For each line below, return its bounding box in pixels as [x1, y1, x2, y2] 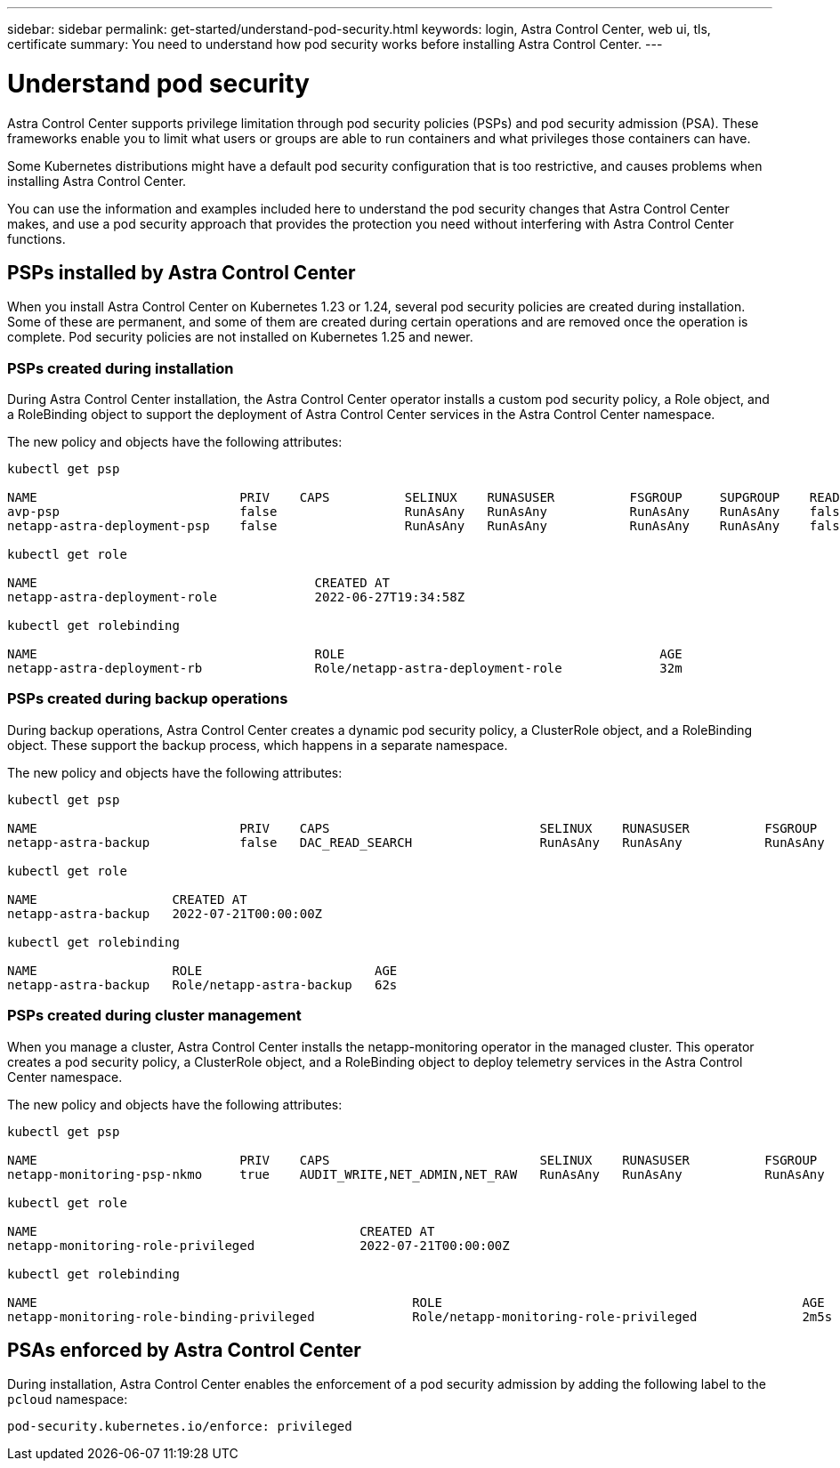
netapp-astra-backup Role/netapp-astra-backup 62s [7, 977, 398, 992]
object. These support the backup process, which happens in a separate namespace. [7, 737, 508, 753]
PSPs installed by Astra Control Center [7, 261, 356, 284]
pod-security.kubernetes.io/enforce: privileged [7, 1419, 352, 1434]
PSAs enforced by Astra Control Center [7, 1339, 361, 1362]
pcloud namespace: [7, 1391, 128, 1408]
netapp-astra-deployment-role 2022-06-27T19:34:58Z [7, 590, 465, 605]
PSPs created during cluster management [7, 1006, 302, 1025]
